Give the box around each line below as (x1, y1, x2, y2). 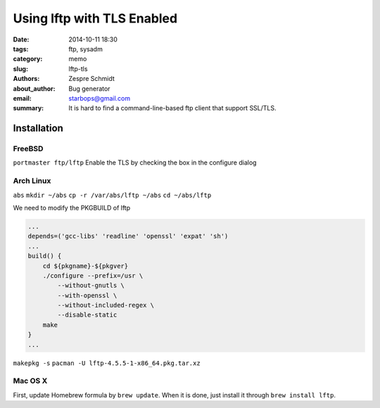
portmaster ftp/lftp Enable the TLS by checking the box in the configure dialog (13, 158, 257, 167)
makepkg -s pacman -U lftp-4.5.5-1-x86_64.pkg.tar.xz (13, 359, 201, 367)
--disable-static (57, 311, 118, 319)
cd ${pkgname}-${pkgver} (42, 262, 129, 270)
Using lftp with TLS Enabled (13, 11, 178, 26)
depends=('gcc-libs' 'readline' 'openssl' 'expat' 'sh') (27, 232, 229, 241)
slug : (13, 64, 28, 73)
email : (13, 94, 32, 102)
